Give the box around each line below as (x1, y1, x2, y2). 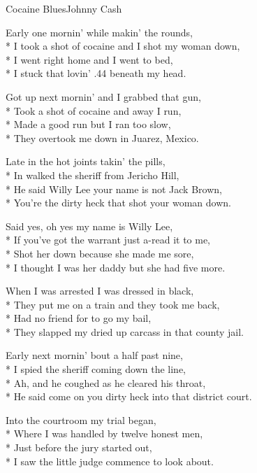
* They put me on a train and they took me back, (6, 297, 220, 311)
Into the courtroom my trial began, (6, 412, 156, 427)
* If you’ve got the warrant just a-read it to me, (6, 232, 211, 247)
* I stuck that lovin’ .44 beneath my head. (6, 66, 186, 80)
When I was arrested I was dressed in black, (6, 283, 194, 298)
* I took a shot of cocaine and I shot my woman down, (6, 38, 240, 53)
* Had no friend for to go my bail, (6, 311, 152, 325)
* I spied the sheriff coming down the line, (6, 362, 186, 376)
